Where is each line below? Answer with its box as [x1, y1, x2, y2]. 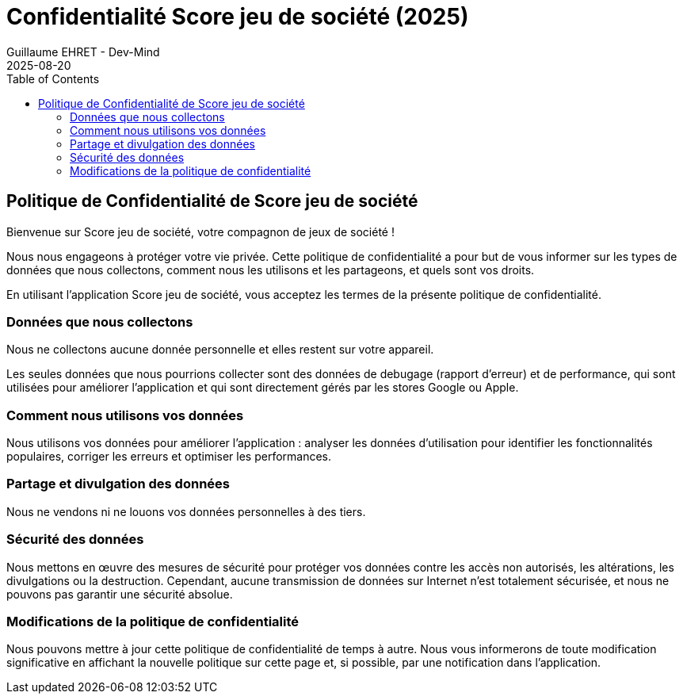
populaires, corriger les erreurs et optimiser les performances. [6, 449, 332, 464]
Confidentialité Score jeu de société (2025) [6, 3, 469, 30]
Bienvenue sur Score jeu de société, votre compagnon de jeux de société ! [6, 224, 395, 239]
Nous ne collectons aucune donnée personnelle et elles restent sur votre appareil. [6, 342, 434, 357]
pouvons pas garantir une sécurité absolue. [6, 587, 233, 601]
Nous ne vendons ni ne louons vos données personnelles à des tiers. [6, 504, 366, 518]
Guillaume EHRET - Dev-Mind [6, 44, 160, 59]
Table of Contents [6, 71, 100, 86]
